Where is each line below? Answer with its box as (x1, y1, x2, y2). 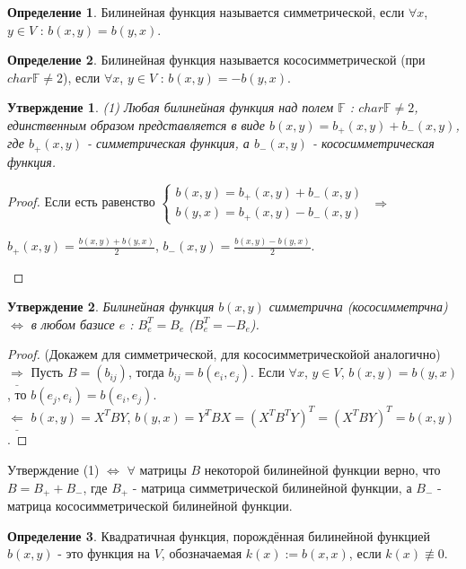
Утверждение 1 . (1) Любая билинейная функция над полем (7, 98, 334, 117)
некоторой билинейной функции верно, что (204, 460, 441, 478)
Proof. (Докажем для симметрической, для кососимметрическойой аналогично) (7, 345, 441, 363)
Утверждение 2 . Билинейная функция (7, 297, 215, 316)
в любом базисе (31, 314, 115, 333)
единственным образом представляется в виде (7, 115, 266, 134)
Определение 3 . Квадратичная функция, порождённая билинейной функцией (7, 526, 430, 545)
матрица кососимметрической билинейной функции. (7, 496, 293, 514)
